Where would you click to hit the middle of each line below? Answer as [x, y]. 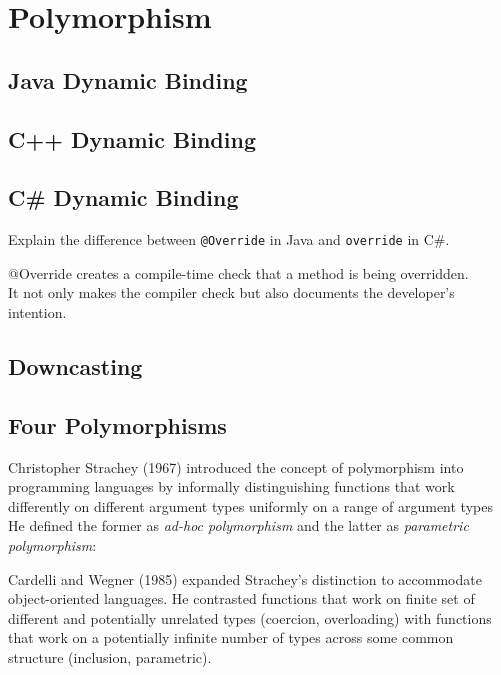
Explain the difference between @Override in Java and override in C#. [229, 239]
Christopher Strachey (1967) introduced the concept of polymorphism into [236, 466]
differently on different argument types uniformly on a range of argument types [250, 505]
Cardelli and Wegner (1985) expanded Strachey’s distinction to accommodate [245, 578]
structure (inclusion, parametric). [110, 656]
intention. [37, 311]
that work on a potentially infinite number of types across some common [231, 637]
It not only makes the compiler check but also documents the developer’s [231, 292]
